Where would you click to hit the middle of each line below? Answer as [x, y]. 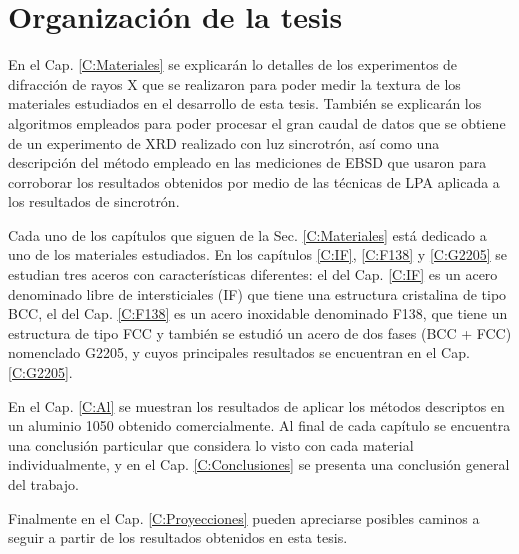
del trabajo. [43, 484]
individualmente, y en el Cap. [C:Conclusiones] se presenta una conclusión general [259, 464]
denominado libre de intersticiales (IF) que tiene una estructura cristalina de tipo [257, 293]
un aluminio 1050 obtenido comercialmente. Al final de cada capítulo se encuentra [259, 425]
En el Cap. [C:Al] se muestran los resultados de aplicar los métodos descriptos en [256, 405]
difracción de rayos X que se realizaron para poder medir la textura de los [234, 83]
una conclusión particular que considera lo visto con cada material [211, 444]
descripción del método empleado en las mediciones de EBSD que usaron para [247, 162]
